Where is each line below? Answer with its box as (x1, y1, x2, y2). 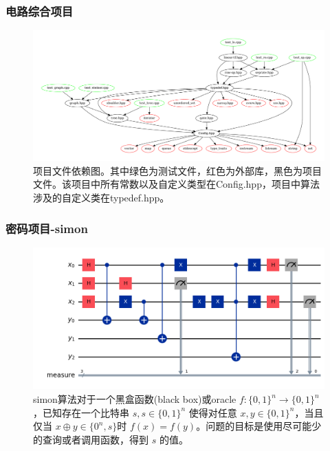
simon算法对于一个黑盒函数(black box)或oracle (33, 392, 236, 406)
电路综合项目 (5, 2, 74, 19)
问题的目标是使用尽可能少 (206, 419, 322, 433)
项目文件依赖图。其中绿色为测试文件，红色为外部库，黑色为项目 (33, 163, 322, 177)
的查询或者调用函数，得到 (33, 432, 148, 446)
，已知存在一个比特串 (33, 405, 129, 419)
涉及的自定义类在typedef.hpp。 (33, 190, 170, 205)
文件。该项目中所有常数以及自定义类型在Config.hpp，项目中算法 (33, 177, 320, 191)
